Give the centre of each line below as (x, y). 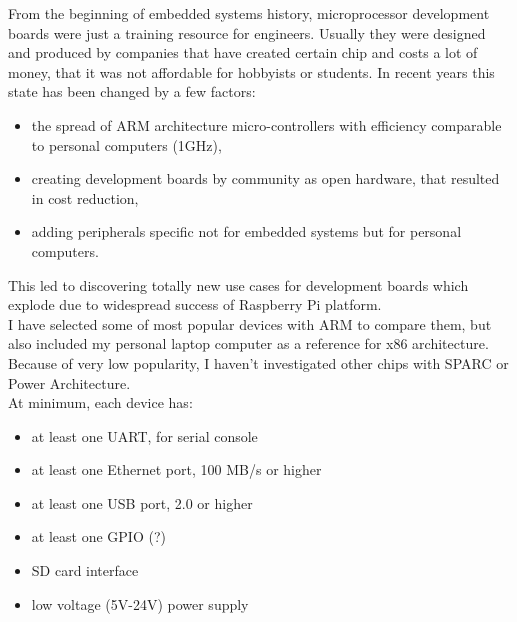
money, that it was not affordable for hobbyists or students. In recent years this (251, 71)
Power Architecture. (69, 382)
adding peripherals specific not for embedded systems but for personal (246, 231)
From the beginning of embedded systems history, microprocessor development (249, 13)
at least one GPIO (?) (98, 536)
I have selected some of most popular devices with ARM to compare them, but (250, 323)
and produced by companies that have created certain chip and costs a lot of (243, 52)
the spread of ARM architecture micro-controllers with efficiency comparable (266, 124)
